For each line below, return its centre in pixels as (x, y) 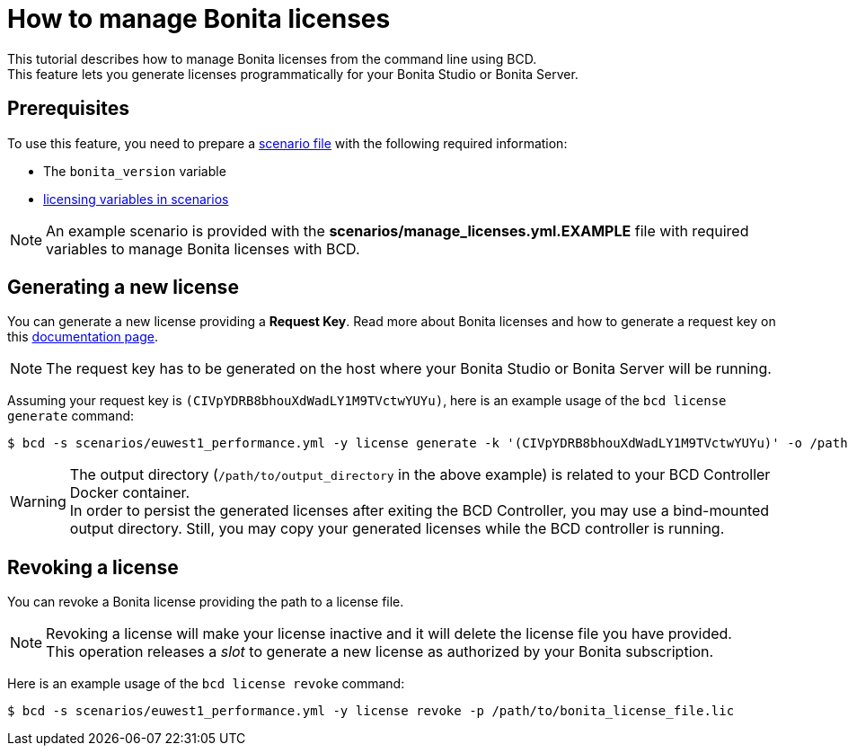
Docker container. (130, 493)
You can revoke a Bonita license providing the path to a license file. (206, 602)
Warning (38, 502)
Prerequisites (68, 109)
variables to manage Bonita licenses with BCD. (203, 248)
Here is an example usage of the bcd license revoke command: (206, 684)
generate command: (71, 416)
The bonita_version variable (135, 171)
